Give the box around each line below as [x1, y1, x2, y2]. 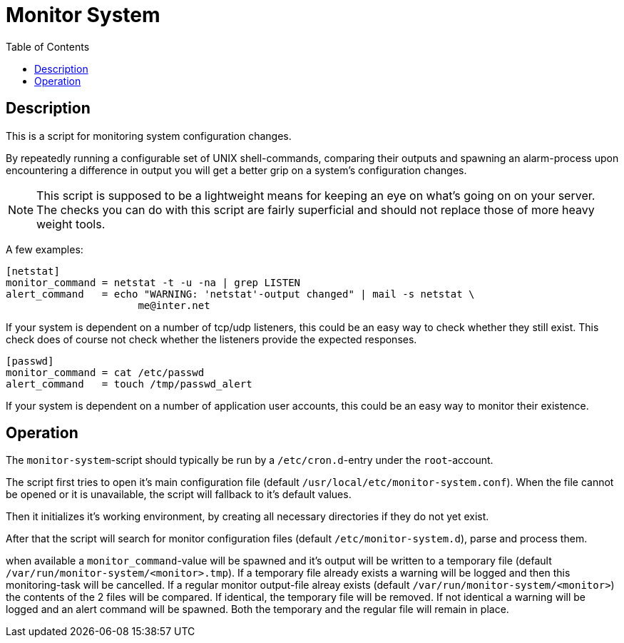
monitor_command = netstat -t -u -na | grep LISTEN [6, 276, 301, 288]
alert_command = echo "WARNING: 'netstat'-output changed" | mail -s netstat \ [6, 288, 475, 300]
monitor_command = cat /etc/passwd [6, 366, 205, 378]
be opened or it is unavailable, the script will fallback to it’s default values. [6, 488, 352, 501]
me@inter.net [138, 299, 210, 311]
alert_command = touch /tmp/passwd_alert [6, 378, 252, 390]
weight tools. [36, 216, 106, 231]
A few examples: [6, 243, 83, 255]
